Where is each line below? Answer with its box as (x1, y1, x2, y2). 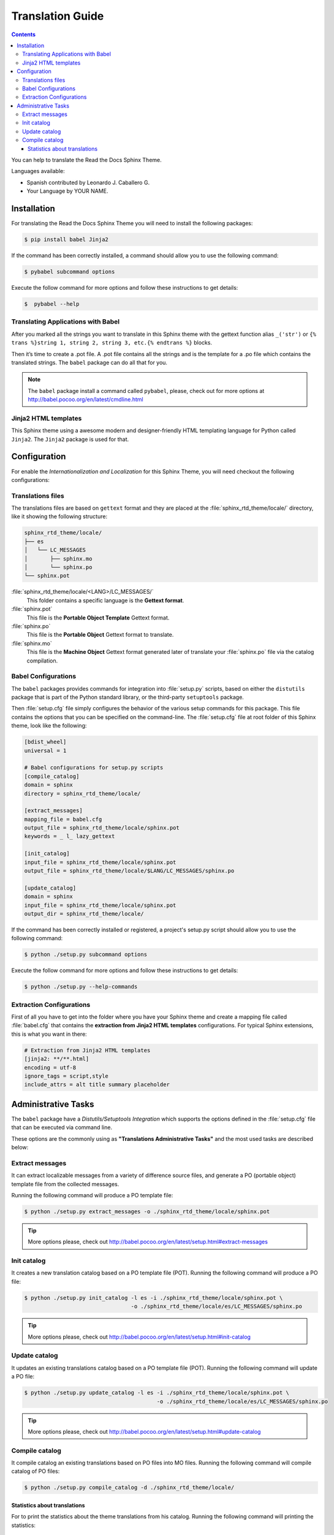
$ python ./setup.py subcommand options (24, 951, 147, 958)
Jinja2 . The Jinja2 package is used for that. (11, 435, 129, 443)
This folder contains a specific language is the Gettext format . (26, 596, 184, 604)
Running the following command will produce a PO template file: (11, 1191, 173, 1199)
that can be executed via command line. (11, 1124, 113, 1131)
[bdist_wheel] (24, 739, 67, 745)
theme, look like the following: (11, 722, 87, 729)
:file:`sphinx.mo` (11, 639, 52, 647)
